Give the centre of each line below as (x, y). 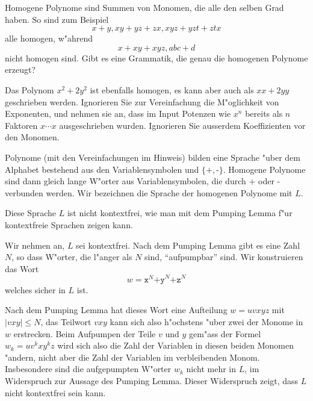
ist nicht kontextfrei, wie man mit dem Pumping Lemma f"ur (180, 213)
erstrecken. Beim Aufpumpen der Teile (85, 333)
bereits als (264, 113)
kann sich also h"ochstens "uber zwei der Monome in (206, 321)
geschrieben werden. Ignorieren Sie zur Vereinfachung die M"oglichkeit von (142, 101)
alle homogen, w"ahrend (49, 38)
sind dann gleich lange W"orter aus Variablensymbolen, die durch (126, 181)
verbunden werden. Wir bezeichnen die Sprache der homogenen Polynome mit (149, 192)
